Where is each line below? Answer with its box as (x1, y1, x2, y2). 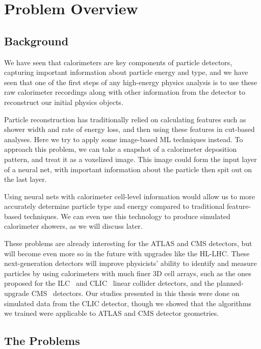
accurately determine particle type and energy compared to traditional (4, 201, 225, 211)
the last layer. (4, 174, 47, 184)
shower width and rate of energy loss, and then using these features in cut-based (4, 124, 255, 135)
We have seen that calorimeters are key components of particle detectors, (4, 57, 232, 67)
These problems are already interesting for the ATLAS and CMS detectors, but (4, 238, 252, 249)
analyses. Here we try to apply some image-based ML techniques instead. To (4, 133, 243, 144)
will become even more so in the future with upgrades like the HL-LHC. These (4, 248, 250, 258)
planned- (216, 278, 244, 288)
